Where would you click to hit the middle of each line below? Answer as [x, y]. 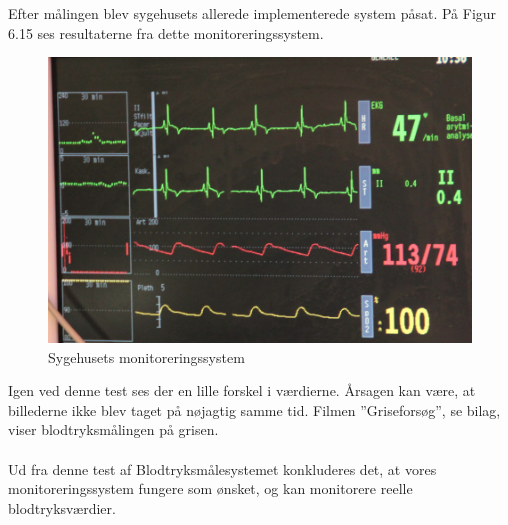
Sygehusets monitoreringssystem [146, 356]
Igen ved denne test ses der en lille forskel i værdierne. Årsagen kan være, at [242, 390]
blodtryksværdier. [62, 507]
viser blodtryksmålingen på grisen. [113, 429]
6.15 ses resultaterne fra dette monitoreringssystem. [166, 32]
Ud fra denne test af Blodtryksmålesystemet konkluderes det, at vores [222, 468]
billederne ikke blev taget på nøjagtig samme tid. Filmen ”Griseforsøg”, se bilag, [254, 409]
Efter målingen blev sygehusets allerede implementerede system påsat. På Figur [252, 13]
